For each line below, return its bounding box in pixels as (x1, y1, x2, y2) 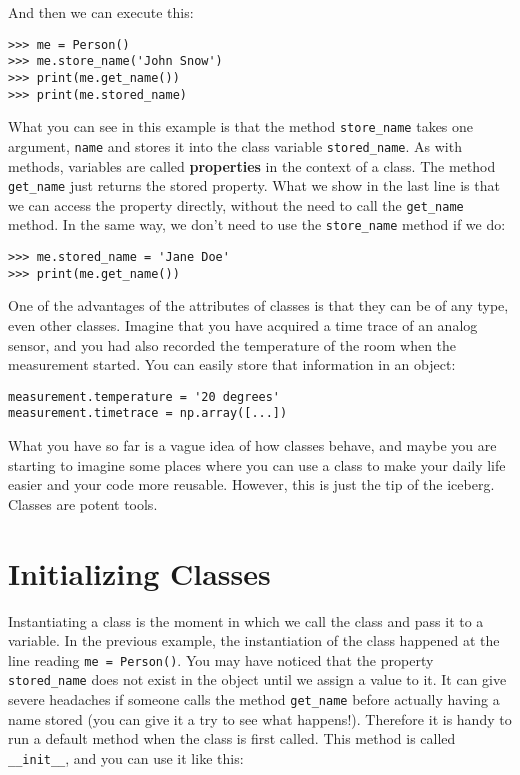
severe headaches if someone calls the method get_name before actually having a (8, 689, 500, 710)
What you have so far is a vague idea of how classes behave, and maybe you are (8, 435, 497, 456)
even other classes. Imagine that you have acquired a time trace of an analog (8, 315, 478, 335)
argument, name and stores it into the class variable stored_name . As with (8, 135, 462, 156)
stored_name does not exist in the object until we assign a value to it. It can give (8, 669, 507, 690)
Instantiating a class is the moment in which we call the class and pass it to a (8, 610, 484, 631)
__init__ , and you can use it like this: (8, 747, 244, 768)
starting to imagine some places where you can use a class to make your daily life (8, 454, 506, 475)
